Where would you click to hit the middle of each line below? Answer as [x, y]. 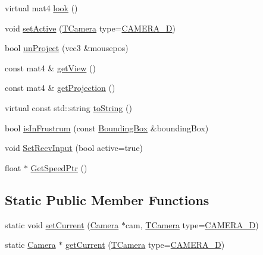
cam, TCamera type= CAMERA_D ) [192, 224]
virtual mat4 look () [41, 8]
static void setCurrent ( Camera [62, 224]
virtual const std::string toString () [68, 107]
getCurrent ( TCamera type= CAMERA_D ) [145, 245]
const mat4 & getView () [50, 67]
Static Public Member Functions [107, 199]
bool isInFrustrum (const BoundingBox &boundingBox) [107, 127]
